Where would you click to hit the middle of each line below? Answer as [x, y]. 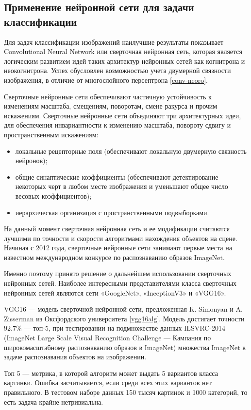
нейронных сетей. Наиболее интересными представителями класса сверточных [120, 283]
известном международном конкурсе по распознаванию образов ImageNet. [114, 257]
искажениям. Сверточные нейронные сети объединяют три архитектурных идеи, [123, 115]
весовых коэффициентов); [53, 196]
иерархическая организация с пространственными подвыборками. [112, 212]
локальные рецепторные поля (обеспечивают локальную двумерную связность [131, 151]
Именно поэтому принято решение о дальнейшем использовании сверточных [118, 273]
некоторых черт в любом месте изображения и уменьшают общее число [122, 186]
